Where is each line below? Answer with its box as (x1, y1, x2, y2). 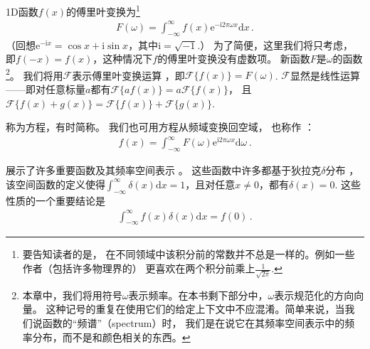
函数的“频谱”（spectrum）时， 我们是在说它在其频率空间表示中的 (42, 315, 345, 330)
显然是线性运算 (290, 68, 360, 82)
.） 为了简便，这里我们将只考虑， (197, 37, 353, 52)
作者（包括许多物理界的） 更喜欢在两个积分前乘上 (22, 261, 255, 276)
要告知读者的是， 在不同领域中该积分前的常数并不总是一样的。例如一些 (22, 247, 355, 262)
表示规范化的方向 (274, 287, 354, 302)
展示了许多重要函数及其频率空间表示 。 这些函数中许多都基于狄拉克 (6, 163, 322, 178)
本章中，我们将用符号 (22, 287, 122, 302)
